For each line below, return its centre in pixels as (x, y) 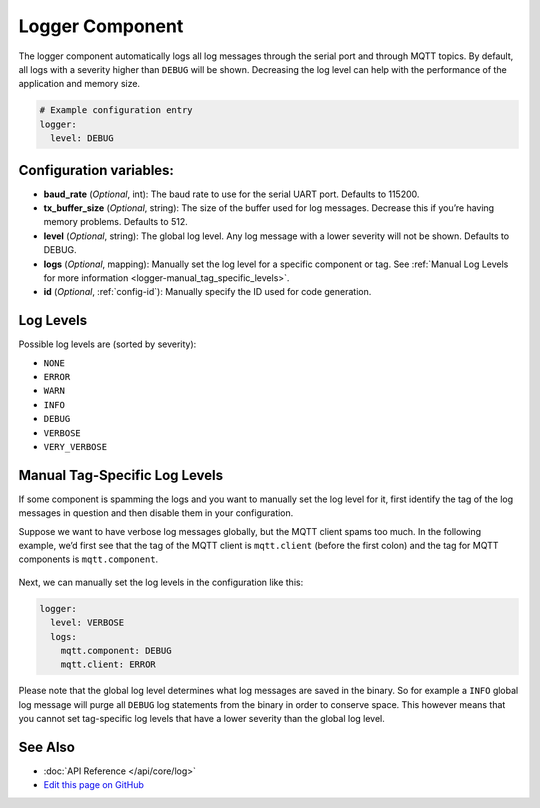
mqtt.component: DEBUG (116, 650)
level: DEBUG (82, 138)
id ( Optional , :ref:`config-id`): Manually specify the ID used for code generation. (207, 292)
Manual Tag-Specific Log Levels (121, 475)
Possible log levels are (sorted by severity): (107, 344)
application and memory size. (79, 84)
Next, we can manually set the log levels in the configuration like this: (161, 582)
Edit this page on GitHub (94, 785)
